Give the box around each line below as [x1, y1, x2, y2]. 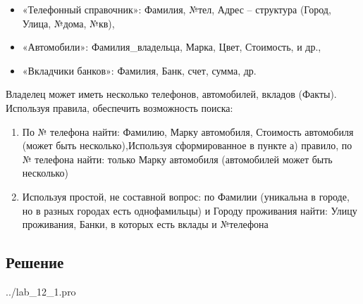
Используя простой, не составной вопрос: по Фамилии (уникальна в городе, [22, 189, 350, 203]
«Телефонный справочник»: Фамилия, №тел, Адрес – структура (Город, [22, 2, 331, 16]
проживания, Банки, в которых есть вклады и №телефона [22, 217, 269, 232]
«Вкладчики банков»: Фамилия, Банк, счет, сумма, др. [22, 63, 257, 77]
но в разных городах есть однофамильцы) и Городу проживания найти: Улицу [22, 203, 357, 217]
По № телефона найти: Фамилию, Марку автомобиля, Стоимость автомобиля [22, 124, 354, 139]
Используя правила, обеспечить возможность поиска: [6, 100, 233, 115]
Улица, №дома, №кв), [22, 15, 115, 30]
